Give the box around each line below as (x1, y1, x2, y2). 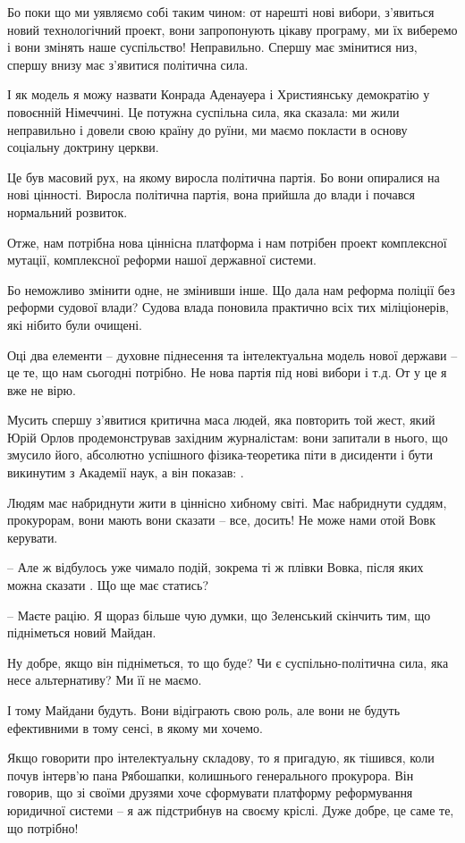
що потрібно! (7, 818, 79, 837)
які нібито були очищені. (7, 315, 142, 333)
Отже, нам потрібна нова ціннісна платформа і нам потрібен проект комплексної (7, 232, 447, 251)
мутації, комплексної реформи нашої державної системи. (7, 250, 317, 269)
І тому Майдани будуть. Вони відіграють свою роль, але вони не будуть (7, 701, 401, 719)
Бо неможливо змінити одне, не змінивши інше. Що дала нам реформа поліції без (7, 280, 455, 299)
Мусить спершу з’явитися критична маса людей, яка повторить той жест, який (7, 410, 435, 429)
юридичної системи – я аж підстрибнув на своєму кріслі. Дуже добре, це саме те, (7, 800, 454, 819)
